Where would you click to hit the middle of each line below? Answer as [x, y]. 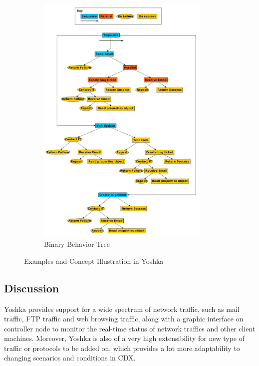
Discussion [32, 288]
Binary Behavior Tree [77, 244]
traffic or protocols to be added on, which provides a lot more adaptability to [122, 348]
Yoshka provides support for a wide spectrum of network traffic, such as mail [122, 309]
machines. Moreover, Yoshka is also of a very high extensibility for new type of [124, 338]
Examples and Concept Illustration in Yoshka [94, 261]
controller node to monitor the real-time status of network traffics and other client [130, 328]
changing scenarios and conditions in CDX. [70, 358]
